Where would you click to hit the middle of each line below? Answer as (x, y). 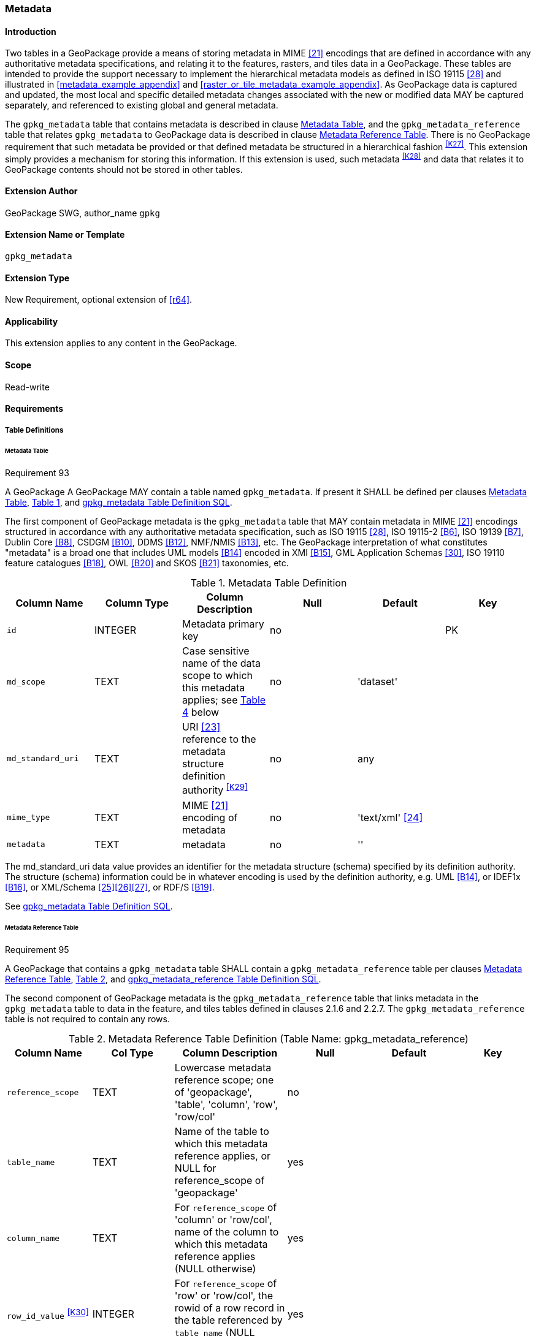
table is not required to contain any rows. (87, 1019)
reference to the (219, 739)
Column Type (137, 603)
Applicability (32, 321)
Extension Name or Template (65, 235)
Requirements (34, 409)
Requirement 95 (37, 950)
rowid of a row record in (230, 1308)
